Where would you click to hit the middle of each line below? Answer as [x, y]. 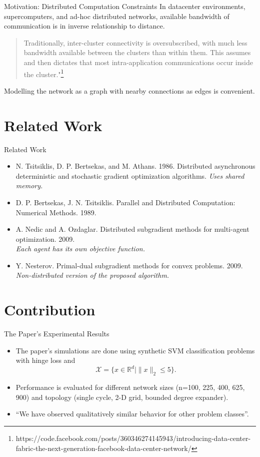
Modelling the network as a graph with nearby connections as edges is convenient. [129, 90]
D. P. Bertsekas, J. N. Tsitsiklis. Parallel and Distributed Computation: [125, 202]
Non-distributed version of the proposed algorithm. [92, 275]
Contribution [50, 310]
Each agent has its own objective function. [80, 249]
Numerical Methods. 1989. [56, 212]
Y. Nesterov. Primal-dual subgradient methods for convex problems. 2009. [129, 265]
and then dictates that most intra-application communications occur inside [138, 62]
